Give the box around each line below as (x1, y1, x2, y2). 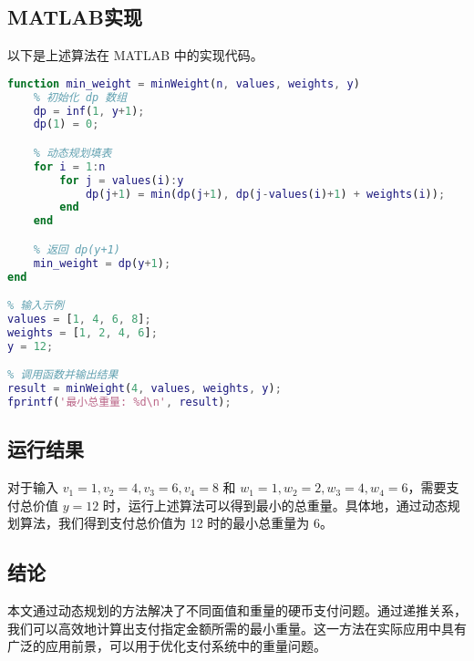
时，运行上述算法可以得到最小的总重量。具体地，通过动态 (102, 495, 448, 514)
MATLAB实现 (7, 3, 142, 31)
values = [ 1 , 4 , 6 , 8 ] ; (7, 313, 151, 326)
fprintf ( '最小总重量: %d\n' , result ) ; (7, 396, 232, 409)
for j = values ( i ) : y (59, 173, 184, 187)
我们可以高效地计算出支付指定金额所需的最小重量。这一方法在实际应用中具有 (7, 618, 467, 637)
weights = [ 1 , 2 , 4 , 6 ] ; (7, 325, 158, 339)
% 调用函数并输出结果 (7, 368, 118, 382)
